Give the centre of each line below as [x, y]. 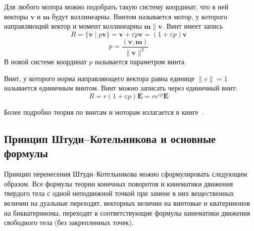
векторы [16, 16]
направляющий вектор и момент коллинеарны [73, 26]
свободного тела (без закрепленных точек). [69, 222]
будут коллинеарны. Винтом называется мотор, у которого [139, 16]
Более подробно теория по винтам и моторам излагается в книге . [104, 112]
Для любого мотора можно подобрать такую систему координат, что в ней [116, 6]
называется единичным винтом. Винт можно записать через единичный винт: [121, 88]
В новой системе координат [46, 62]
